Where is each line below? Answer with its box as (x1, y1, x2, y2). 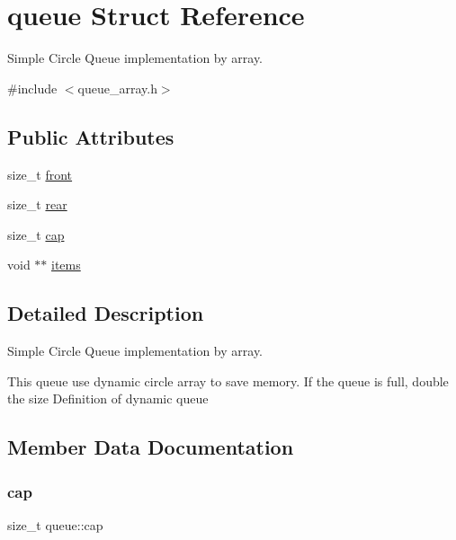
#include (7, 78, 58, 97)
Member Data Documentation (7, 433, 294, 461)
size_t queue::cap (7, 515, 103, 534)
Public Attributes (7, 122, 174, 150)
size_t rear (7, 195, 67, 214)
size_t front (7, 164, 73, 183)
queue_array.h (77, 78, 157, 97)
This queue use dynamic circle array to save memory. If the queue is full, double (7, 371, 449, 390)
